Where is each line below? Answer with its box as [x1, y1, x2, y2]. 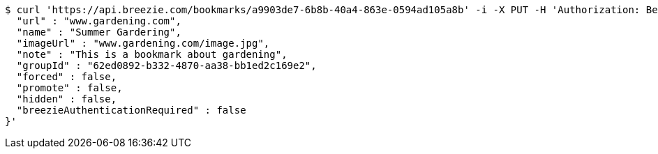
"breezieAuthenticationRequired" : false [16, 105, 246, 116]
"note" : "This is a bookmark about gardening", [16, 49, 287, 60]
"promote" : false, [16, 82, 123, 93]
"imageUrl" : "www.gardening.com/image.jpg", [16, 38, 270, 49]
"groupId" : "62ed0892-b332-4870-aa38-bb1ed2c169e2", [16, 60, 317, 71]
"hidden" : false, [16, 93, 117, 105]
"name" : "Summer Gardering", [16, 26, 181, 38]
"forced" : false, [16, 71, 117, 82]
